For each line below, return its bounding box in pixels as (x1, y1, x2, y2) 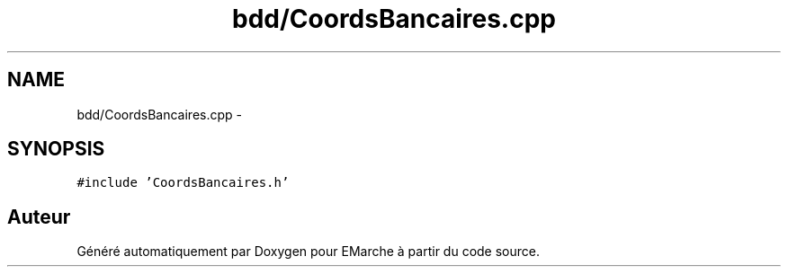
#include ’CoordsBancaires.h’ (76, 175, 290, 190)
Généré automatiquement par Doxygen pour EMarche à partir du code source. (76, 243, 540, 260)
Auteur (7, 205, 71, 228)
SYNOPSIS (7, 137, 105, 161)
